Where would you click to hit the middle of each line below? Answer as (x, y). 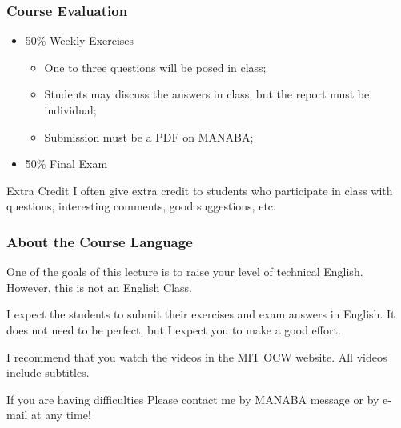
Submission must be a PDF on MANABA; (149, 136)
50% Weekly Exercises (80, 40)
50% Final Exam (66, 164)
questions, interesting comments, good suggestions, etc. (141, 206)
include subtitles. (48, 372)
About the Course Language (100, 241)
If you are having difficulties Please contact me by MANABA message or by (193, 399)
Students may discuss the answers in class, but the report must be (207, 94)
